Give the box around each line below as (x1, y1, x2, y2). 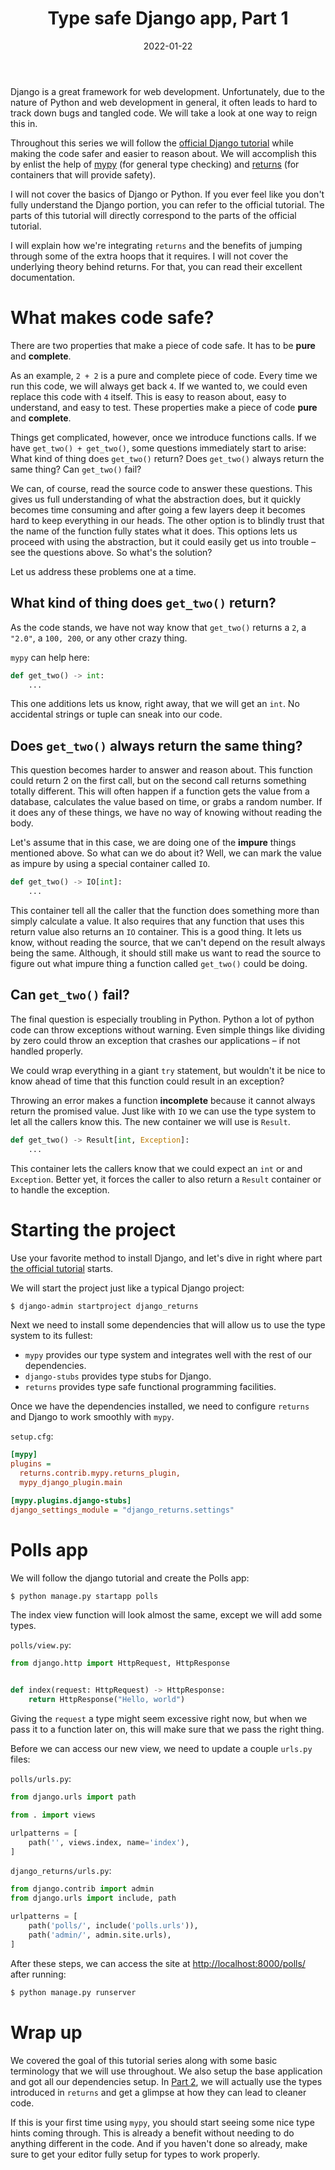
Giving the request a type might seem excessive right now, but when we (10, 1713, 308, 1725)
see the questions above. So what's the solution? (10, 546, 213, 558)
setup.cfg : (10, 1430, 54, 1442)
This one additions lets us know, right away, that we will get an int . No (10, 698, 300, 710)
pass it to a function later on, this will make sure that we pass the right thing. (10, 1723, 325, 1736)
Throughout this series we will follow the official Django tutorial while (10, 137, 294, 149)
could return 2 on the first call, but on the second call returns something (10, 775, 307, 787)
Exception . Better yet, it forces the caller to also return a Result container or (10, 1173, 322, 1185)
